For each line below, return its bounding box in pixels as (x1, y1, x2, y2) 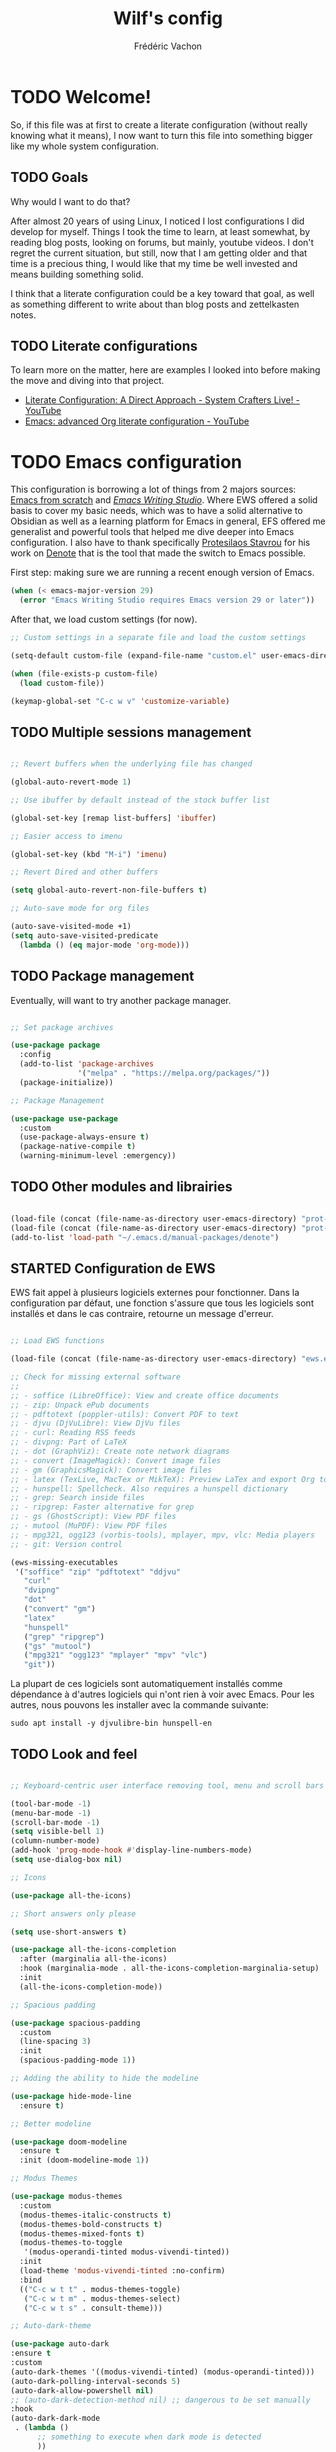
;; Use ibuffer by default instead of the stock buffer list (10, 795, 271, 805)
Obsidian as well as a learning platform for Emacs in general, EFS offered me (10, 515, 326, 527)
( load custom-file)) (19, 678, 105, 688)
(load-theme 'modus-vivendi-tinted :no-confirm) (19, 2266, 226, 2276)
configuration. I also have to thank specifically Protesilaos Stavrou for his (10, 537, 311, 549)
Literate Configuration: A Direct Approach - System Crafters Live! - (24, 394, 300, 406)
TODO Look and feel (10, 1745, 138, 1762)
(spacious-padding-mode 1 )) (19, 2055, 137, 2066)
